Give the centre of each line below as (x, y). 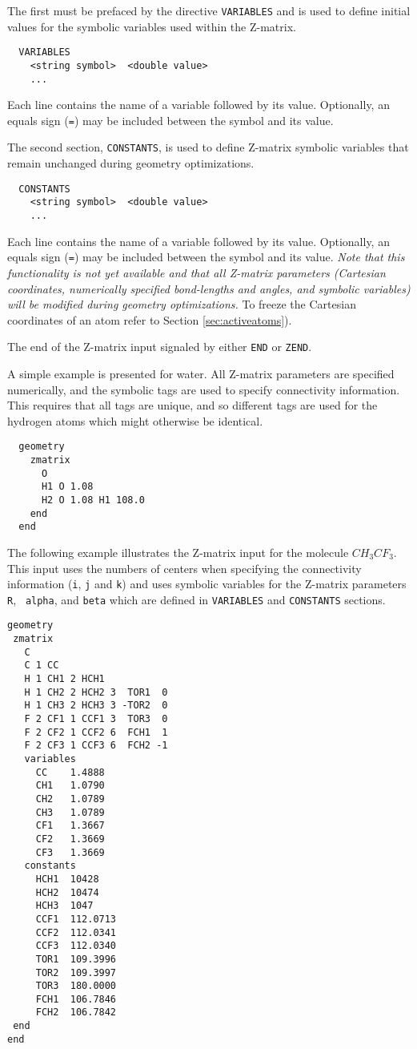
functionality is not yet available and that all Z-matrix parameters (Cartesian (196, 272)
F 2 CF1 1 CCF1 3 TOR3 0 (96, 719)
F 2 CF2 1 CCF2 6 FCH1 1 (96, 732)
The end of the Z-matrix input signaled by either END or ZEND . (160, 347)
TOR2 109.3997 (76, 972)
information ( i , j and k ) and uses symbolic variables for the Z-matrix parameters (207, 584)
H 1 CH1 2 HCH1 (64, 679)
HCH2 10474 (67, 892)
